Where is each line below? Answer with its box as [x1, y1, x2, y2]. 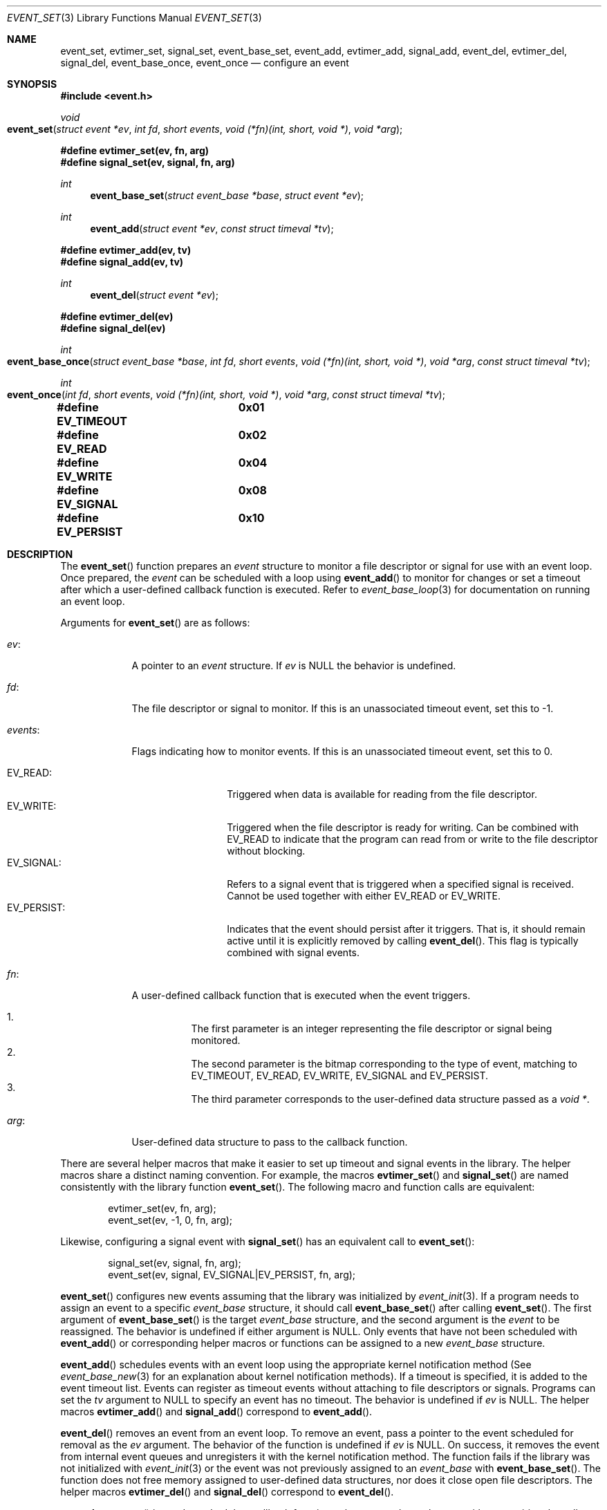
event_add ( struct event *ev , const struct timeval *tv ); [90, 223, 334, 234]
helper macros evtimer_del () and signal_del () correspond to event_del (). [60, 1486, 394, 1498]
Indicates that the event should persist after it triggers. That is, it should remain [227, 923, 586, 935]
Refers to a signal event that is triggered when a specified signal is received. [227, 878, 575, 890]
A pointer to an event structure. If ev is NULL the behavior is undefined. [131, 660, 456, 671]
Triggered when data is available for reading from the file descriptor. [227, 788, 537, 800]
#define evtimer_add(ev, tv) [60, 244, 192, 256]
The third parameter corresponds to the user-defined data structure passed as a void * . [191, 1093, 590, 1105]
